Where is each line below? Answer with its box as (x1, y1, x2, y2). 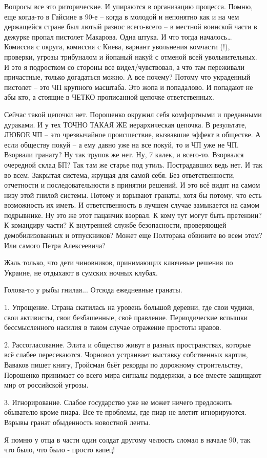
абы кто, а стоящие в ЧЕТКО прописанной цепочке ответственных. (4, 91, 214, 102)
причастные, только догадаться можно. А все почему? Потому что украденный (4, 71, 251, 82)
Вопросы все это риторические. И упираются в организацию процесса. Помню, (4, 1, 253, 11)
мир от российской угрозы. (4, 379, 89, 390)
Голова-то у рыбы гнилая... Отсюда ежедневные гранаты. (4, 284, 182, 295)
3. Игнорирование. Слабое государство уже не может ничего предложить (4, 396, 232, 407)
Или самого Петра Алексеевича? (4, 240, 106, 250)
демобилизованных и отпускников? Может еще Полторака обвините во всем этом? (4, 230, 262, 241)
